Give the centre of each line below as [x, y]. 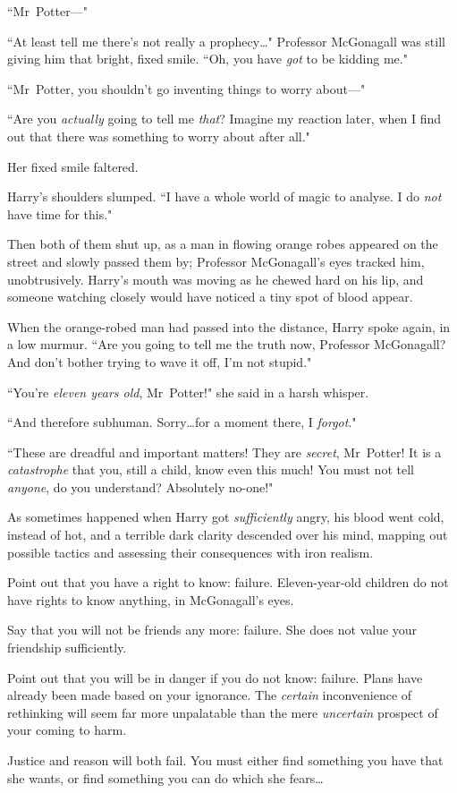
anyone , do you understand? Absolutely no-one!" [140, 486]
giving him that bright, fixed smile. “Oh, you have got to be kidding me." [207, 59]
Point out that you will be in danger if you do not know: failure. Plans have [215, 677]
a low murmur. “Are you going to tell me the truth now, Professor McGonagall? [227, 344]
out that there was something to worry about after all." [159, 136]
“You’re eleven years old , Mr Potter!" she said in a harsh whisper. [188, 392]
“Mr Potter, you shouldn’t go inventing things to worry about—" [186, 88]
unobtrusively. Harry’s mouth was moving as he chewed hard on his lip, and [216, 279]
